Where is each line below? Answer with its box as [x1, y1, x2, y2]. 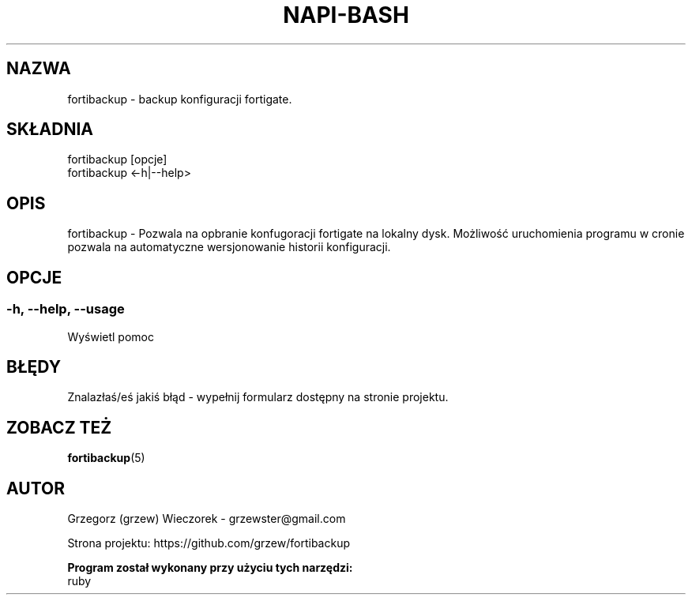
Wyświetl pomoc [67, 329, 154, 344]
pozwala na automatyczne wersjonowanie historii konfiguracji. [67, 240, 391, 254]
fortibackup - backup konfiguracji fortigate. [67, 92, 292, 106]
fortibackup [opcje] [67, 152, 167, 167]
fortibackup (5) [67, 451, 145, 465]
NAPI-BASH [283, 2, 409, 28]
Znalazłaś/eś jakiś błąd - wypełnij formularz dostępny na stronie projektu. [67, 390, 449, 404]
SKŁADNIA [6, 119, 93, 140]
